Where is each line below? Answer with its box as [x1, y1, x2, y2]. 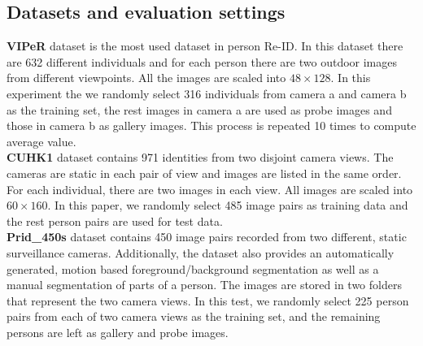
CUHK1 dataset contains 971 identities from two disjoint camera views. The [7, 149, 394, 166]
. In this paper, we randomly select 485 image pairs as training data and [47, 197, 408, 214]
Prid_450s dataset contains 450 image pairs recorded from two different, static [7, 228, 407, 245]
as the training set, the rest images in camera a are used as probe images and [7, 101, 392, 118]
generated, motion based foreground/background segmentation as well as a [7, 260, 379, 277]
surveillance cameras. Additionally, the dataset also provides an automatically [7, 244, 395, 261]
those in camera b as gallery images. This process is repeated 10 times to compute [7, 117, 416, 134]
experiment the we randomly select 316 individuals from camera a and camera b [7, 84, 407, 102]
